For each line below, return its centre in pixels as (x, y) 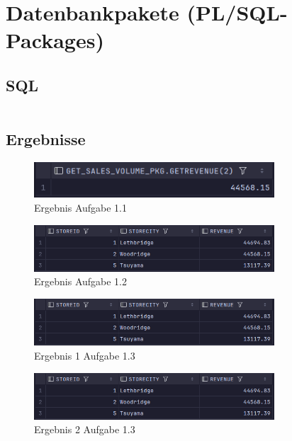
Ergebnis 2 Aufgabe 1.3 (85, 429)
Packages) (55, 40)
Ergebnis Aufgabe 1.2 (80, 281)
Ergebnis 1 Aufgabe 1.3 (85, 355)
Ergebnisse (46, 139)
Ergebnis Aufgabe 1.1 (80, 207)
